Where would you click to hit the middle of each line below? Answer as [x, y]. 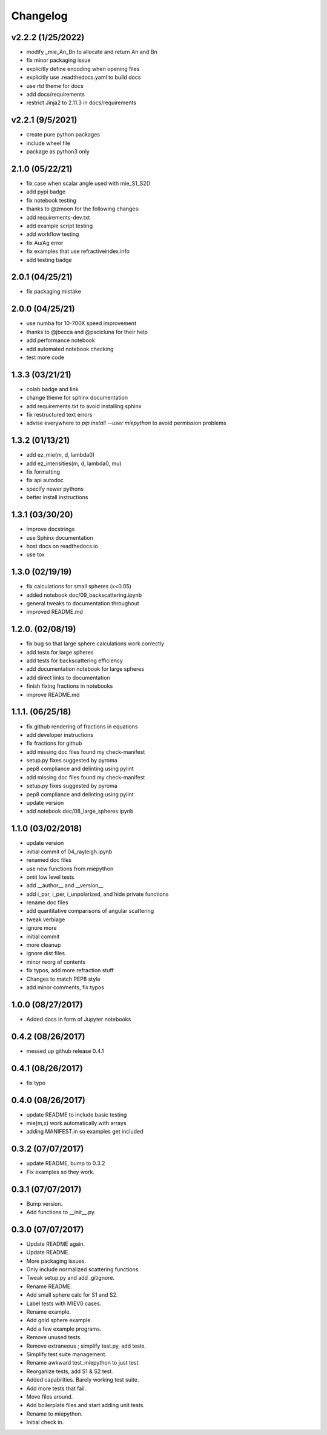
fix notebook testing [51, 200]
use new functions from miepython [70, 869]
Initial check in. [45, 1422]
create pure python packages [63, 135]
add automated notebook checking [70, 349]
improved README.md [54, 612]
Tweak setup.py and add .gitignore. [71, 1278]
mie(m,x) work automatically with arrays [76, 1123]
